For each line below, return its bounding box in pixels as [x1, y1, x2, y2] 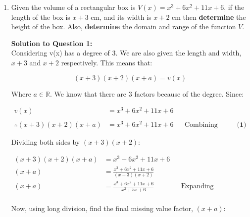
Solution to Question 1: [11, 38, 93, 48]
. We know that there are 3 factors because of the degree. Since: [50, 88, 244, 99]
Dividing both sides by [11, 137, 80, 147]
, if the [224, 2, 245, 12]
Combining [184, 121, 218, 129]
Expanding [181, 183, 214, 190]
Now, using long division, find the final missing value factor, [11, 203, 193, 213]
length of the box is [11, 11, 70, 22]
